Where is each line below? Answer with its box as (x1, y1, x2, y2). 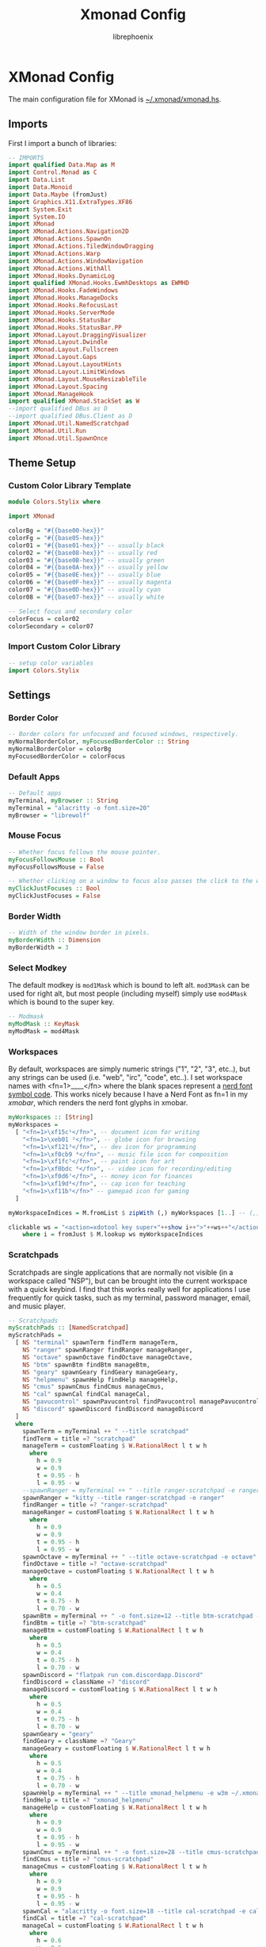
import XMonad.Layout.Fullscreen (8, 345, 119, 354)
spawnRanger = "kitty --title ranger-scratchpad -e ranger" (22, 1494, 225, 1502)
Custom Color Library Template (8, 480, 131, 491)
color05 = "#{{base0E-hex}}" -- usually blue (8, 571, 161, 579)
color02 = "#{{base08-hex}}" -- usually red (8, 549, 158, 557)
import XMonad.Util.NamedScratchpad (8, 419, 129, 427)
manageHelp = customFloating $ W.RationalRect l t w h (22, 1804, 207, 1812)
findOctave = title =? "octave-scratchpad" (22, 1560, 169, 1568)
